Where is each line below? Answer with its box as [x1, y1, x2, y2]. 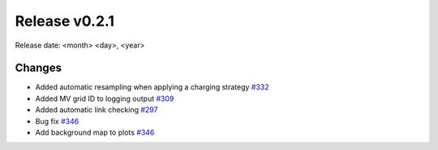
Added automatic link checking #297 [35, 105, 158, 115]
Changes [15, 61, 62, 75]
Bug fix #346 [35, 116, 79, 126]
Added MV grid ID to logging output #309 [35, 94, 174, 103]
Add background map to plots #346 [35, 127, 155, 137]
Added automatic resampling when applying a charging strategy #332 [35, 82, 269, 92]
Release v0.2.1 [15, 12, 115, 30]
